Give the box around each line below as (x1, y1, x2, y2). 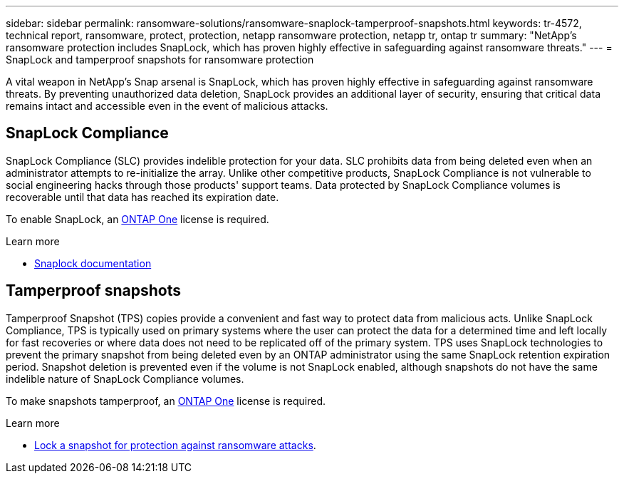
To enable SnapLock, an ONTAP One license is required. (6, 212, 269, 225)
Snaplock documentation (34, 257, 152, 269)
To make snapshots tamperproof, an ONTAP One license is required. (6, 394, 326, 407)
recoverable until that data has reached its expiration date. (6, 190, 279, 203)
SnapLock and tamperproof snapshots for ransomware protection (6, 53, 314, 66)
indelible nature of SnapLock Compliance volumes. (6, 372, 244, 385)
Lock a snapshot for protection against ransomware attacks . (34, 438, 316, 451)
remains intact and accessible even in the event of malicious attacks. (6, 100, 328, 112)
